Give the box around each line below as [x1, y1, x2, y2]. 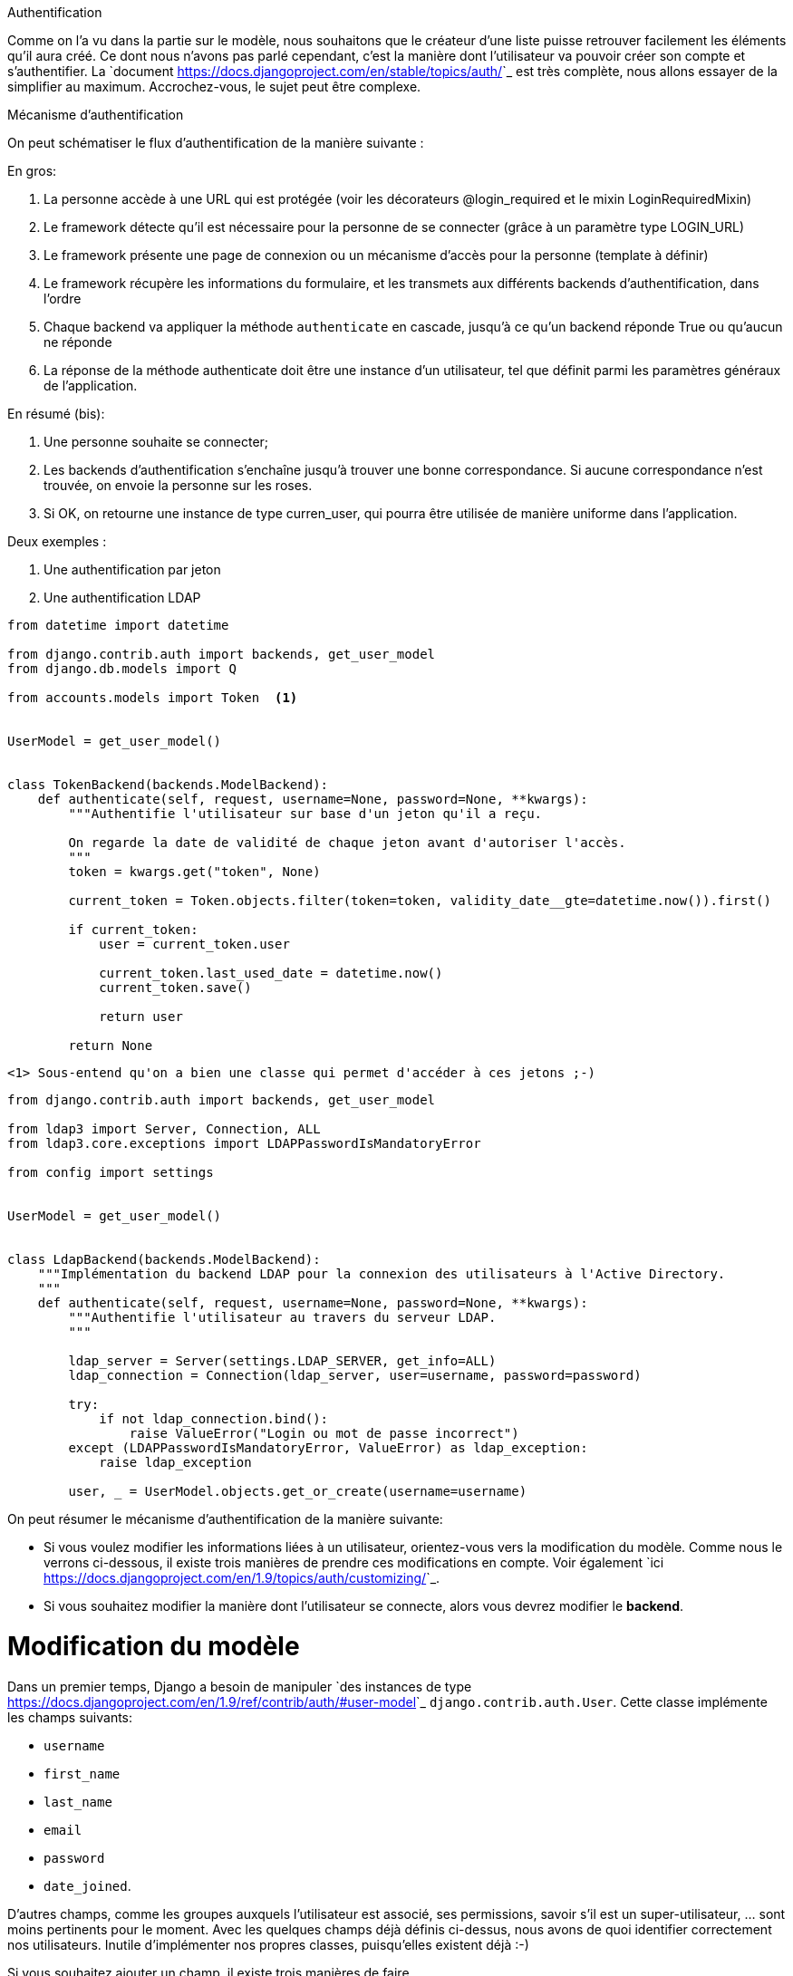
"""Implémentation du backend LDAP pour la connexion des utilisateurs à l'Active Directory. [37, 1267, 726, 1281]
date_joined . [44, 1877, 131, 1894]
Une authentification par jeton [44, 562, 221, 577]
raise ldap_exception [99, 1455, 252, 1470]
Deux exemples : [7, 534, 107, 549]
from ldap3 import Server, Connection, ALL [7, 1122, 321, 1136]
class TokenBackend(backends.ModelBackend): [7, 777, 329, 792]
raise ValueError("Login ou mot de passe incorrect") [129, 1426, 519, 1441]
